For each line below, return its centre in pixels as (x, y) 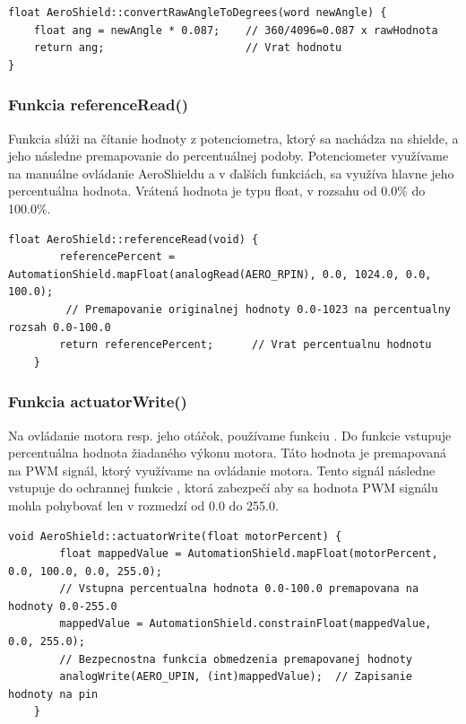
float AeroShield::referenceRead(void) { (134, 239)
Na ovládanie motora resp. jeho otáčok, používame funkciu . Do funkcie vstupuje (230, 435)
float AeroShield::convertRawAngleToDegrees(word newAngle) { (198, 13)
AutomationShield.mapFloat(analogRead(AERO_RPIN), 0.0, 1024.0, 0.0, (220, 274)
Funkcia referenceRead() (99, 105)
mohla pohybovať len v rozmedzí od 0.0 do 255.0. (143, 505)
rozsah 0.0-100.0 (60, 327)
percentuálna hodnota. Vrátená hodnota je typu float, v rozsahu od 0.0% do (217, 191)
